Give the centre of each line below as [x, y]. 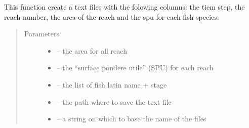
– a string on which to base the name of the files [131, 119]
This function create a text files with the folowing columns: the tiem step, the [124, 7]
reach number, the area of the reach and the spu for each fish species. [112, 16]
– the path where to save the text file [114, 101]
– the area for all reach [92, 50]
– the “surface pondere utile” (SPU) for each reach [135, 68]
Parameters [41, 34]
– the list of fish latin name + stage [112, 84]
